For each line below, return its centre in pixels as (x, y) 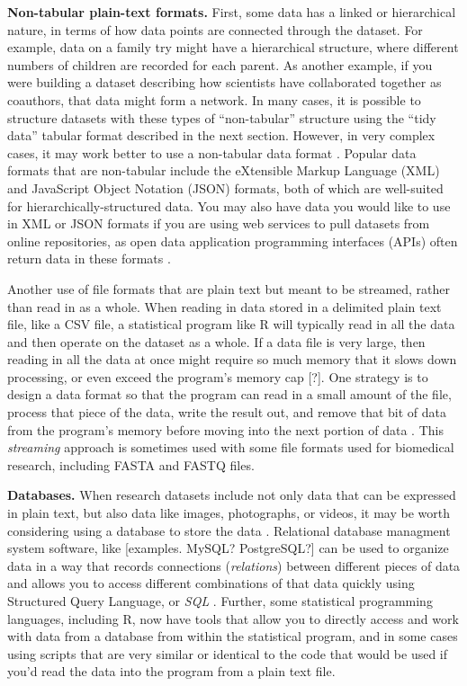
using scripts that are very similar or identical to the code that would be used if (228, 653)
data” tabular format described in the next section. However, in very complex (221, 135)
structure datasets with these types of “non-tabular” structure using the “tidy (222, 117)
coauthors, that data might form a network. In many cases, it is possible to (214, 99)
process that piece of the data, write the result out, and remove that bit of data (227, 412)
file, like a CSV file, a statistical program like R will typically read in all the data (231, 324)
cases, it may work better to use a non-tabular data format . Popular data (212, 152)
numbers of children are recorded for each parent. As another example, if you (220, 64)
